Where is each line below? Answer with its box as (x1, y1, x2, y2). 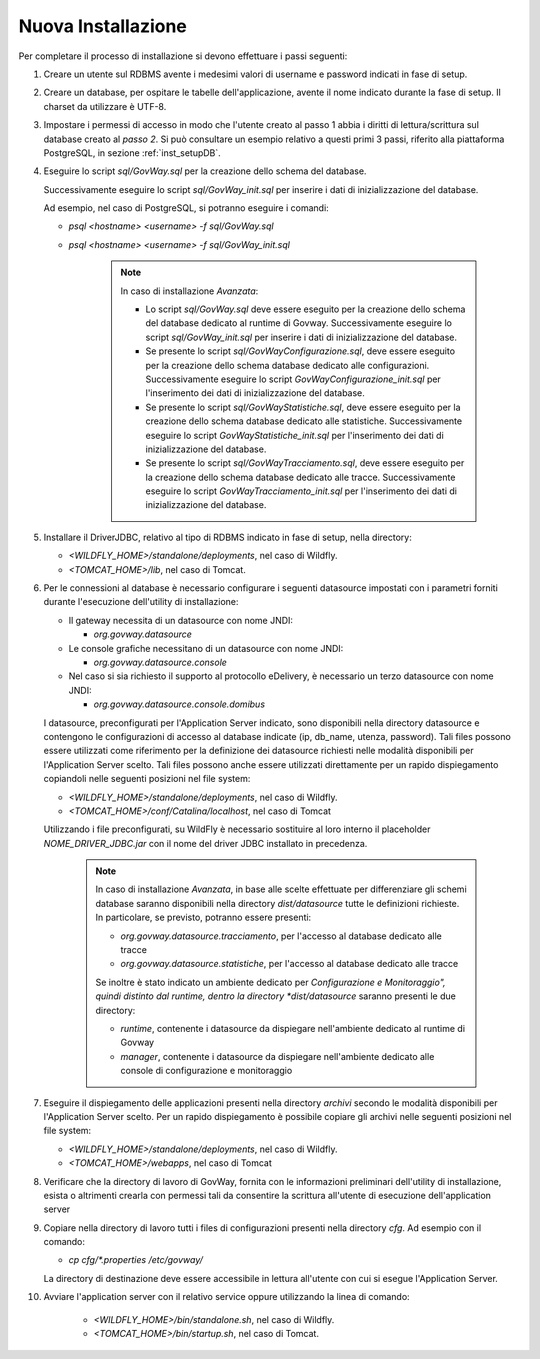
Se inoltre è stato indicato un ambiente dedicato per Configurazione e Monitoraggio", (95, 976, 446, 988)
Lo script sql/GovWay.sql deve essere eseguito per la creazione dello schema (145, 303, 466, 315)
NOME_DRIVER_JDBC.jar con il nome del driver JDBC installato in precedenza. (43, 837, 368, 849)
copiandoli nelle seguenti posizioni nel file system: (43, 773, 251, 785)
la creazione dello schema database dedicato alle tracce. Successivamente (145, 471, 456, 483)
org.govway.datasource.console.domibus (93, 698, 265, 710)
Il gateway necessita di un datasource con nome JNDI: (68, 614, 294, 626)
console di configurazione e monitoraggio (120, 1065, 293, 1077)
